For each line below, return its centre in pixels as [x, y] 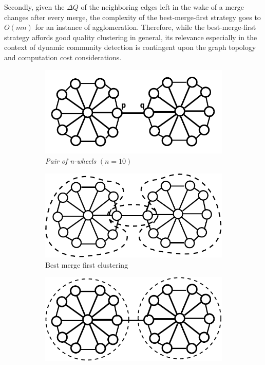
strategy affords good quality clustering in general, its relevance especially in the [131, 37]
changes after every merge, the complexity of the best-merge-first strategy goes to [132, 17]
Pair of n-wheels [71, 161]
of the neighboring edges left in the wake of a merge [162, 7]
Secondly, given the [34, 7]
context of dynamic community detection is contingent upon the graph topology [130, 47]
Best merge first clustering [87, 264]
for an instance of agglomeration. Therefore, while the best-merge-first [146, 27]
